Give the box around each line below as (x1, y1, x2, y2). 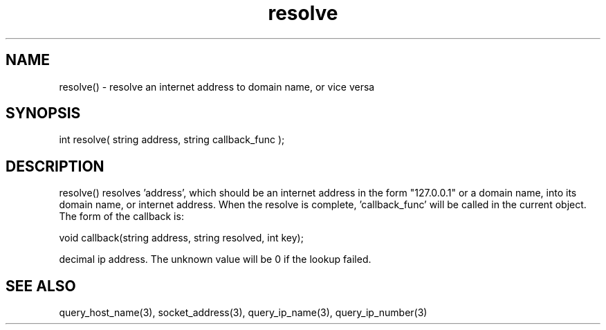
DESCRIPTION (6, 157, 104, 175)
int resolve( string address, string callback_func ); (59, 134, 285, 146)
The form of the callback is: (59, 210, 184, 223)
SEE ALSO (6, 277, 76, 295)
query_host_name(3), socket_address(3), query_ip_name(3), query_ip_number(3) (59, 306, 428, 319)
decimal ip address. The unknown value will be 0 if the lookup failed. (59, 253, 371, 266)
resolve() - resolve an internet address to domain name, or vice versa (59, 80, 375, 93)
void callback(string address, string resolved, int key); (59, 232, 304, 244)
